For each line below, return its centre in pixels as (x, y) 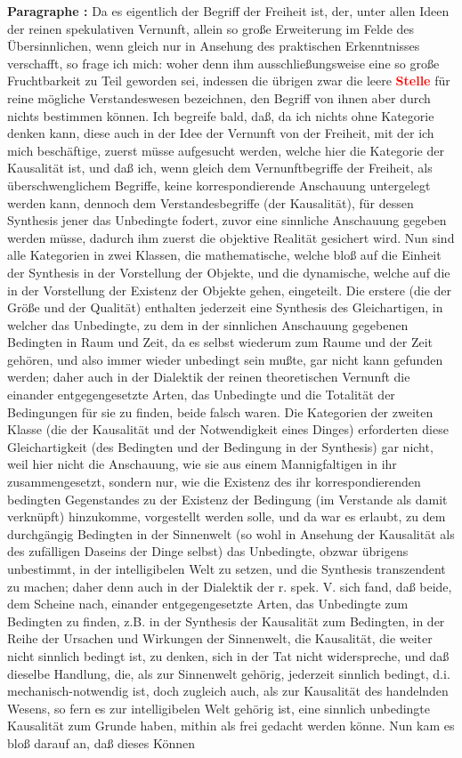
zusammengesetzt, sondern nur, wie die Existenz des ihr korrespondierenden (214, 482)
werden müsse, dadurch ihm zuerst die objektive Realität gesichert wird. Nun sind (231, 237)
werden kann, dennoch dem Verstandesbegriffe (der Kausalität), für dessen (211, 202)
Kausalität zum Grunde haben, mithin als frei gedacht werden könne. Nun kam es (231, 726)
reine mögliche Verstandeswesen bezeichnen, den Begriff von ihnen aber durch (219, 97)
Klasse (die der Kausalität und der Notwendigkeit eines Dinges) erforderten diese (228, 429)
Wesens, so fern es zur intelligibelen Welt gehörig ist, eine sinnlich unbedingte (219, 708)
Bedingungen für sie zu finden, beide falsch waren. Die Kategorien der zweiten (220, 411)
